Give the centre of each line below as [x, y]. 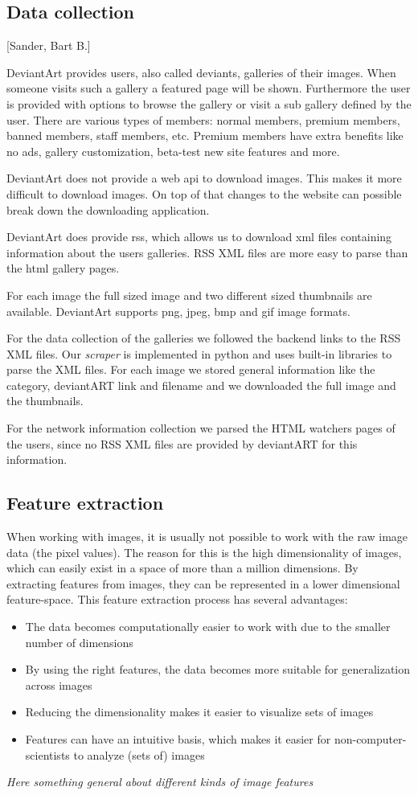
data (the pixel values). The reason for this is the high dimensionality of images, [204, 552]
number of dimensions [79, 642]
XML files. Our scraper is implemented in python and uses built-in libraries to [199, 353]
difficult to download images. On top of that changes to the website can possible [204, 193]
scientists [47, 754]
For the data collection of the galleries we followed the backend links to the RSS [204, 338]
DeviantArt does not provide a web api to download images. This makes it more [204, 178]
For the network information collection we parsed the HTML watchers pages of [201, 428]
